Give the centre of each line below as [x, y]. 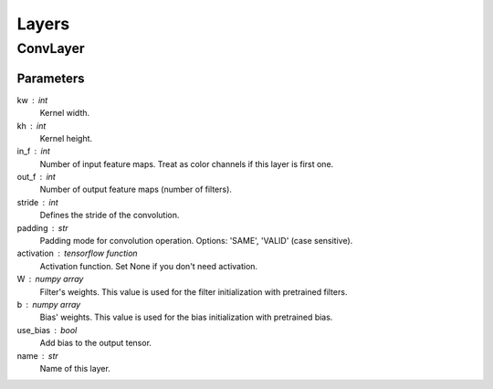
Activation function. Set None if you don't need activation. [149, 266]
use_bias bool [47, 330]
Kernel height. [66, 138]
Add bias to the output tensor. [96, 343]
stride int [37, 202]
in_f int [33, 152]
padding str [42, 227]
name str [37, 355]
